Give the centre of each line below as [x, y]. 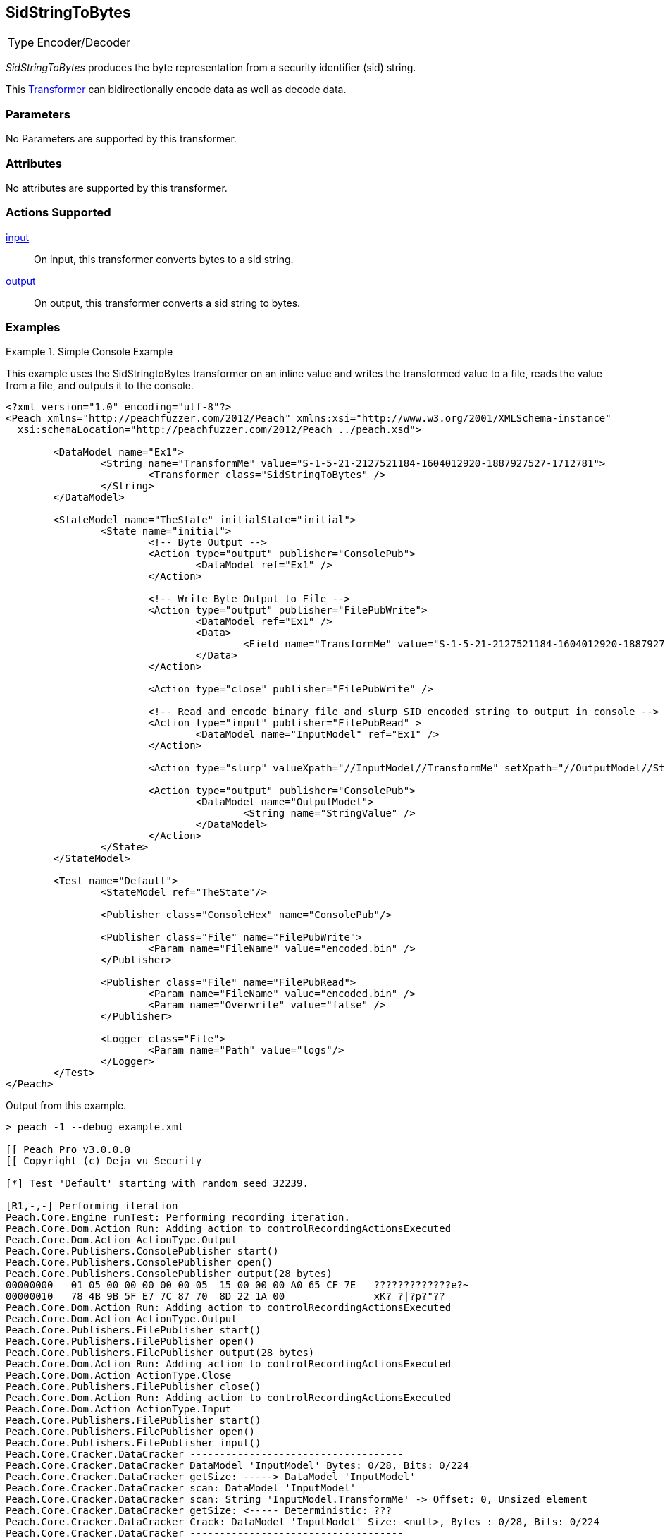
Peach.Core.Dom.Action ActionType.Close [119, 1375]
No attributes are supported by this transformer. [117, 188]
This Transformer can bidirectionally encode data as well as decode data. [176, 90]
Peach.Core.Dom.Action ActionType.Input [119, 1409]
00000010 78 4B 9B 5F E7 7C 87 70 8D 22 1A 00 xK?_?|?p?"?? [225, 1296]
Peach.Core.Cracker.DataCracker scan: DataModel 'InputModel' [181, 1488]
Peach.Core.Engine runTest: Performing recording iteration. [178, 1217]
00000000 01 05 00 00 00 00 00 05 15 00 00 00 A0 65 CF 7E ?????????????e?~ [237, 1285]
